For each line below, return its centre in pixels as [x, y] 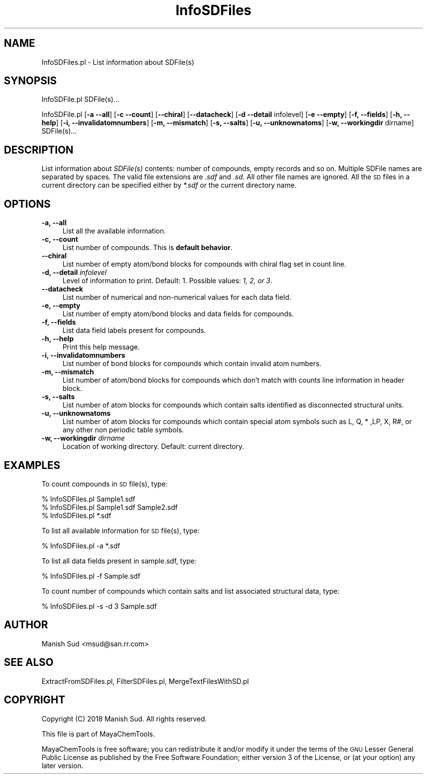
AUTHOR [26, 625]
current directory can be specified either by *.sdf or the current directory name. [169, 185]
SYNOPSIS [30, 81]
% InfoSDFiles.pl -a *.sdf [81, 545]
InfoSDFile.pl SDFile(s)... [80, 99]
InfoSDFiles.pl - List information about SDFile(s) [118, 62]
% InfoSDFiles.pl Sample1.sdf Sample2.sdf [110, 507]
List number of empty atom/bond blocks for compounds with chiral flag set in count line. [204, 264]
